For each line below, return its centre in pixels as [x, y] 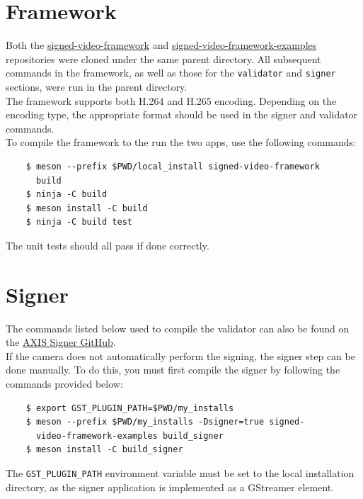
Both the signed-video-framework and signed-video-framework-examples [161, 45]
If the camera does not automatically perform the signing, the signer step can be [180, 355]
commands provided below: [64, 383]
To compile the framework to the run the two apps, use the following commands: [181, 142]
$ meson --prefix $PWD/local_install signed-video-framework [173, 166]
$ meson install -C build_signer [104, 450]
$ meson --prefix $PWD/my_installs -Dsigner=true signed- [165, 422]
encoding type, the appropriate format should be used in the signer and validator [182, 114]
